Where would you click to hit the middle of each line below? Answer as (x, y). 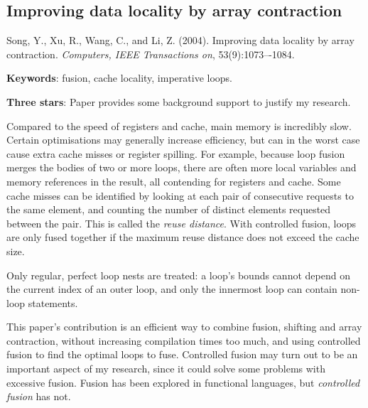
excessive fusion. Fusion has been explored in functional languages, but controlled (183, 382)
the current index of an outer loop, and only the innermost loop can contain (172, 289)
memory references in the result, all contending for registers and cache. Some (174, 181)
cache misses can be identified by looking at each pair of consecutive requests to (180, 195)
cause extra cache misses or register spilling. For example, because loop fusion (176, 153)
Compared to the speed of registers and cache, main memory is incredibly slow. (179, 125)
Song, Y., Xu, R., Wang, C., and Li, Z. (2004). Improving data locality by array (180, 40)
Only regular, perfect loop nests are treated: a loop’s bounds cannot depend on (178, 275)
